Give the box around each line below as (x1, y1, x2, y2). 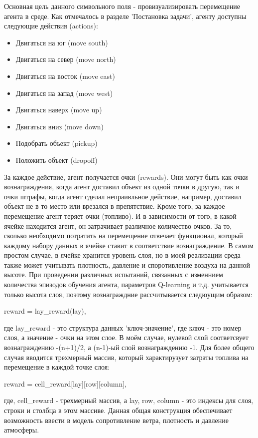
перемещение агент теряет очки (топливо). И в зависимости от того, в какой (4, 210, 237, 221)
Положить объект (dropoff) (15, 154, 98, 165)
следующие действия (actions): (4, 20, 98, 31)
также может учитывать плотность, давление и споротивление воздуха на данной (4, 259, 251, 270)
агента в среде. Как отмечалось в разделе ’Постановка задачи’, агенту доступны (4, 10, 247, 21)
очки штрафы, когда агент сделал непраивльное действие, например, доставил (4, 191, 242, 201)
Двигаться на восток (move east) (15, 70, 115, 81)
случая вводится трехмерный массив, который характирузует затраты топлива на (4, 352, 249, 362)
